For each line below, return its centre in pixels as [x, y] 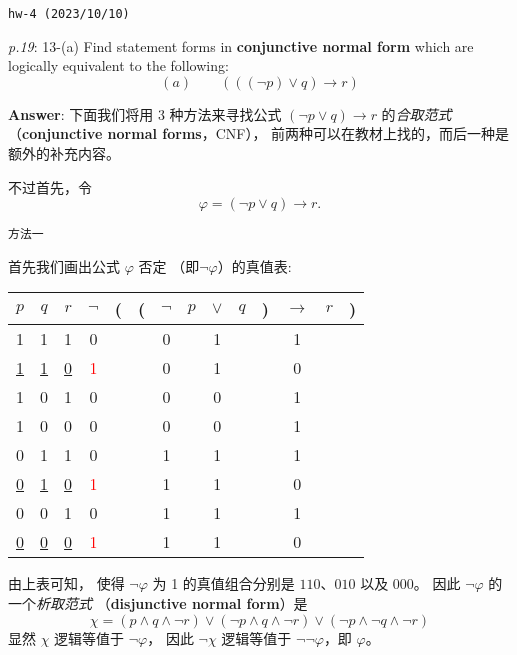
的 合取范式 [416, 113]
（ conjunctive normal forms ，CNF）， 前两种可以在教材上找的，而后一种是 [259, 133]
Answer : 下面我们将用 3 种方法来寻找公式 [145, 113]
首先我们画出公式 [64, 265]
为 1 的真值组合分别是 [223, 583]
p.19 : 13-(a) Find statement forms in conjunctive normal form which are [241, 45]
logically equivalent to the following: [118, 65]
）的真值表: [254, 265]
